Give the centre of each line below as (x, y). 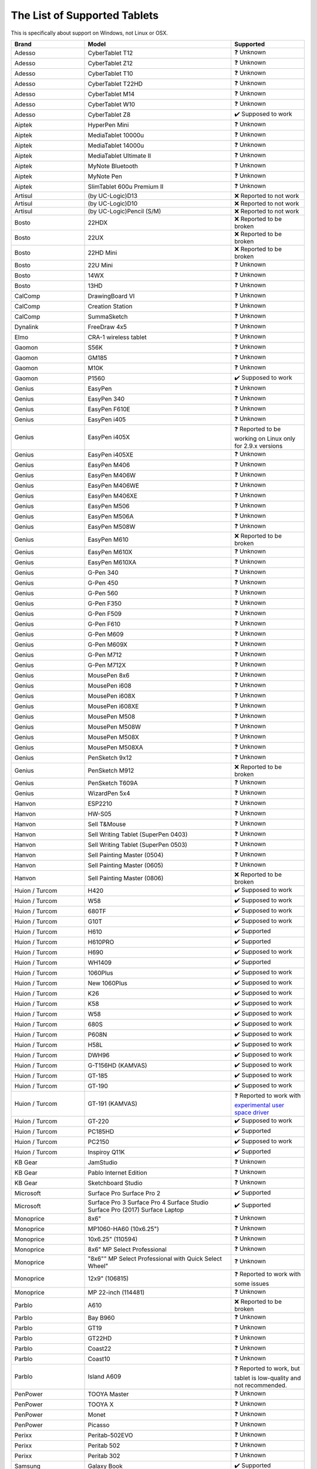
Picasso (99, 1425)
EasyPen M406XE (113, 496)
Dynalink (26, 327)
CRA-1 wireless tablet (117, 337)
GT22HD (100, 1339)
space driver (252, 1112)
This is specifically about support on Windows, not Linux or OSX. (90, 33)
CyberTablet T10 (110, 73)
